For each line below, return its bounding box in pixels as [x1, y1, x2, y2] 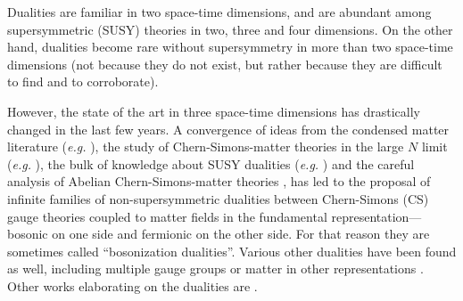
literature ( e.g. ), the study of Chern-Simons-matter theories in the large [7, 137, 404, 156]
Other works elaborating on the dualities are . [7, 276, 258, 295]
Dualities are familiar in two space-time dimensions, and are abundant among [7, 3, 432, 20]
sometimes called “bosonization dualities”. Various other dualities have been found [7, 241, 457, 260]
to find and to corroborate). [7, 72, 159, 91]
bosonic [7, 224, 48, 243]
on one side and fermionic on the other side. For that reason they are [52, 224, 430, 243]
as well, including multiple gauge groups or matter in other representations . [7, 259, 424, 278]
